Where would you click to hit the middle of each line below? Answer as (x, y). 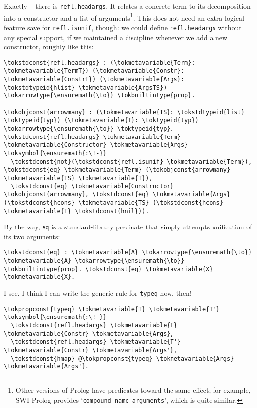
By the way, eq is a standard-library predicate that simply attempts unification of (128, 227)
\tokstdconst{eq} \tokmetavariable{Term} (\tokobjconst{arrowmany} (117, 170)
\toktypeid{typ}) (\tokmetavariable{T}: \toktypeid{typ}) (101, 120)
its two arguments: (32, 236)
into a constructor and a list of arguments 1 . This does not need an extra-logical (124, 17)
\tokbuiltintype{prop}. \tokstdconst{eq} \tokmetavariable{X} (108, 269)
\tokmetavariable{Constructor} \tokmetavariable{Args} (96, 145)
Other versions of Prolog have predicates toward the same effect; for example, (133, 390)
